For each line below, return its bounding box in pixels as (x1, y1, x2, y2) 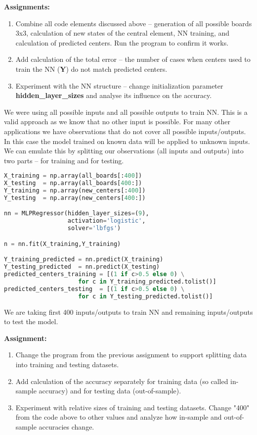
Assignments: (4, 1, 50, 11)
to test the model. (4, 316, 58, 327)
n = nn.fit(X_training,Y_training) (4, 240, 121, 247)
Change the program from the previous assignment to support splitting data (15, 349, 247, 360)
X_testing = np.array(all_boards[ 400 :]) (4, 180, 142, 187)
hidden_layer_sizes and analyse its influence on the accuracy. (15, 90, 212, 100)
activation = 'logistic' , (67, 217, 146, 225)
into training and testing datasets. (15, 359, 119, 369)
